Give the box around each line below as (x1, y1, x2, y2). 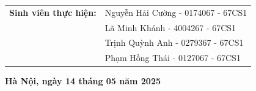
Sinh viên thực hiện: (9, 5, 97, 18)
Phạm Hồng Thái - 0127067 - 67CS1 (104, 51, 241, 64)
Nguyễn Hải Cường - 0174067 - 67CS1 (104, 5, 247, 18)
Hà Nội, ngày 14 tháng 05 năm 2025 (5, 75, 161, 87)
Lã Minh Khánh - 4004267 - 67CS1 (104, 21, 236, 34)
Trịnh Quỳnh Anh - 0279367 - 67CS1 (104, 36, 244, 49)
